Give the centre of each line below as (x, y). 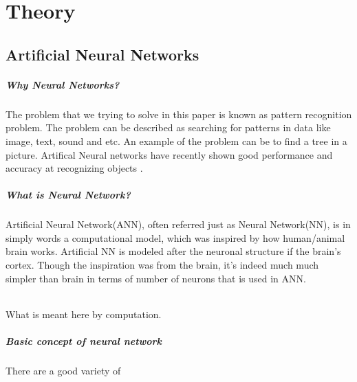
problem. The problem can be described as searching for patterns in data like (168, 127)
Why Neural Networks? (63, 84)
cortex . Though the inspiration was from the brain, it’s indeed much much (162, 265)
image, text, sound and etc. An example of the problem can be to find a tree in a (176, 141)
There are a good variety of (63, 370)
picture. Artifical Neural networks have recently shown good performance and (169, 154)
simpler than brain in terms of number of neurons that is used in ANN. (156, 278)
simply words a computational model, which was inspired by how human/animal (175, 237)
